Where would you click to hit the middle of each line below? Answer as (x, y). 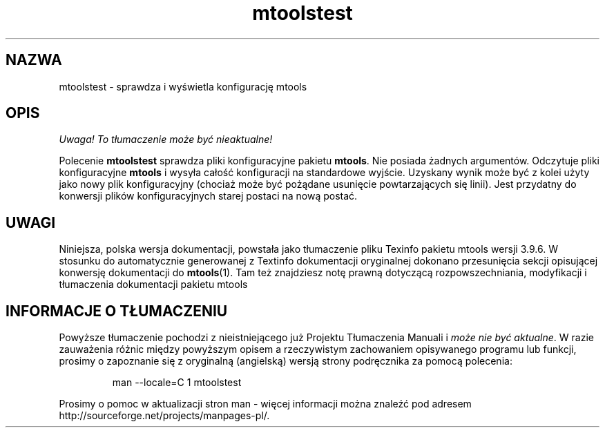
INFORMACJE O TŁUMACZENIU (117, 311)
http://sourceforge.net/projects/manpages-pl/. (164, 416)
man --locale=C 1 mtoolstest (177, 383)
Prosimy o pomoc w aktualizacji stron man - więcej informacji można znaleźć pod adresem (265, 404)
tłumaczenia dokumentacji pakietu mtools (153, 285)
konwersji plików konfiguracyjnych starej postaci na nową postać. (208, 196)
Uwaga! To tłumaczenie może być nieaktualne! (166, 139)
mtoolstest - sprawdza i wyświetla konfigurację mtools (183, 86)
